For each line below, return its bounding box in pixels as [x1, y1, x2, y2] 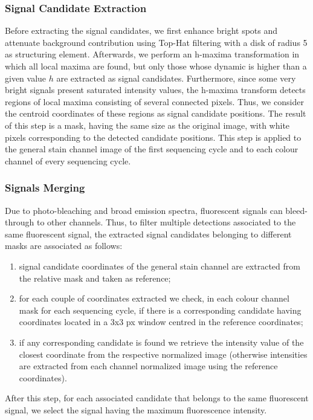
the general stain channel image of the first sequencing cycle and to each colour [5, 143, 298, 155]
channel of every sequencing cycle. [5, 154, 131, 167]
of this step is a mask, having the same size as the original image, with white [5, 118, 290, 131]
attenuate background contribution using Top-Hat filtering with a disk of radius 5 [5, 36, 308, 48]
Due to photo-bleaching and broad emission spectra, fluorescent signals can [5, 204, 283, 216]
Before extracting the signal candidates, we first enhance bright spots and [5, 24, 278, 37]
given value [5, 71, 47, 84]
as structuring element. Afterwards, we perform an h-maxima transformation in [5, 48, 300, 60]
